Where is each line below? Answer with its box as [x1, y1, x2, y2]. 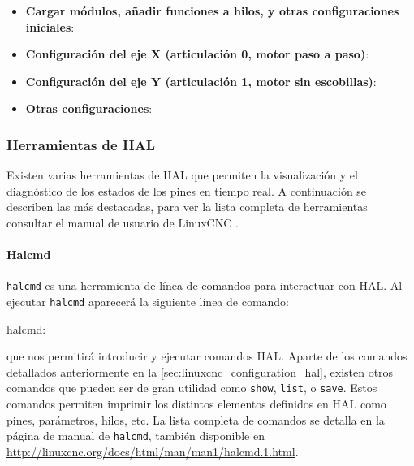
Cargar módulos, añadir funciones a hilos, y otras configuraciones [25, 2, 399, 19]
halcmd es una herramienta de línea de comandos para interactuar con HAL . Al [6, 277, 403, 294]
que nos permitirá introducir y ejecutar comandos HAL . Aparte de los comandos [6, 347, 408, 365]
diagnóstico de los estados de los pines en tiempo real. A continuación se [6, 182, 367, 199]
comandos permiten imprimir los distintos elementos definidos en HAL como [6, 395, 386, 412]
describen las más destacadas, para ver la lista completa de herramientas [6, 198, 368, 215]
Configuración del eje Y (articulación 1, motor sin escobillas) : [25, 72, 377, 89]
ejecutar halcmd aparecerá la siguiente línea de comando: [6, 293, 290, 310]
